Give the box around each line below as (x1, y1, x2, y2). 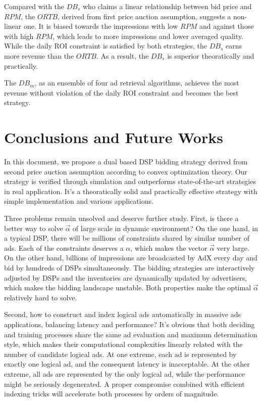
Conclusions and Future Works (4, 127, 223, 148)
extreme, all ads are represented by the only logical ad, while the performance (4, 368, 245, 379)
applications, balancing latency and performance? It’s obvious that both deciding (4, 319, 255, 329)
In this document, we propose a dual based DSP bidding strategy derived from (4, 156, 248, 167)
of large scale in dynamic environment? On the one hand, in (72, 222, 258, 233)
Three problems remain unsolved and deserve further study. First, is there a (4, 213, 239, 224)
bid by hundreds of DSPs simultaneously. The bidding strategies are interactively (4, 262, 255, 273)
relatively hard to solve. (4, 292, 77, 302)
